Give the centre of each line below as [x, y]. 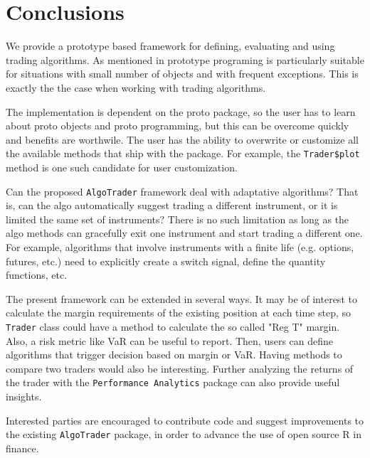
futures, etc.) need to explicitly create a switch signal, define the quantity [166, 261]
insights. [24, 396]
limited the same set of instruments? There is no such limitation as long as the [178, 219]
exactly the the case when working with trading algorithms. [136, 87]
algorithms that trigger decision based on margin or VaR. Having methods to [174, 355]
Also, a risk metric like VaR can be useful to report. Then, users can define [170, 340]
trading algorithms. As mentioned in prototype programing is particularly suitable [185, 59]
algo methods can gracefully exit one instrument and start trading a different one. [184, 233]
